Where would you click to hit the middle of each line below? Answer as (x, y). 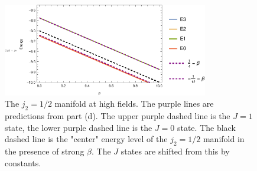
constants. (23, 162)
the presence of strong (45, 151)
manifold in (224, 139)
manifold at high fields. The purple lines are (134, 103)
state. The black (206, 127)
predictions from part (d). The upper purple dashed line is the (118, 116)
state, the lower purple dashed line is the (79, 127)
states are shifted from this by (175, 151)
